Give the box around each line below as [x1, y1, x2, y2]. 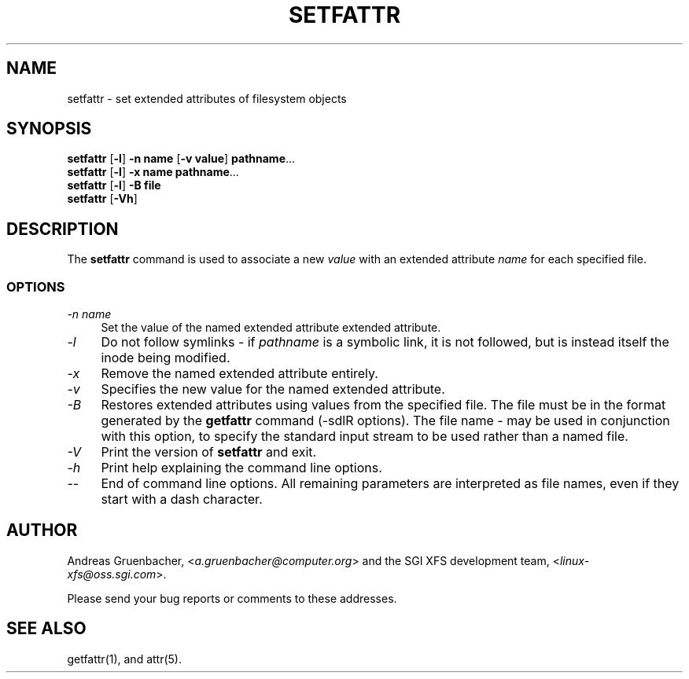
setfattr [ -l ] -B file [67, 178, 161, 193]
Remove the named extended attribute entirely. [101, 365, 378, 382]
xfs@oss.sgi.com [67, 567, 157, 581]
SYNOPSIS [6, 119, 92, 139]
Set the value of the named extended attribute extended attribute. [101, 321, 441, 335]
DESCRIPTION [6, 218, 119, 239]
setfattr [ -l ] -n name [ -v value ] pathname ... [67, 152, 296, 166]
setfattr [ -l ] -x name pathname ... [67, 165, 239, 179]
